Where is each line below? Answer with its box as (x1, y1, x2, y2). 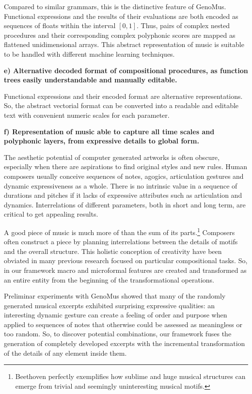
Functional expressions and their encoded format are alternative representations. (4, 91, 243, 101)
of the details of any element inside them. (4, 347, 127, 358)
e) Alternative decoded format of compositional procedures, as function (4, 65, 248, 75)
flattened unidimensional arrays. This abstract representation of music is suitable (4, 39, 244, 49)
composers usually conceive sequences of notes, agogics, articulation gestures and (4, 171, 244, 181)
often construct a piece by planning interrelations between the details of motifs (4, 236, 238, 247)
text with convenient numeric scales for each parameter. (4, 110, 170, 120)
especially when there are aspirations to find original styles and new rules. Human (4, 161, 247, 172)
